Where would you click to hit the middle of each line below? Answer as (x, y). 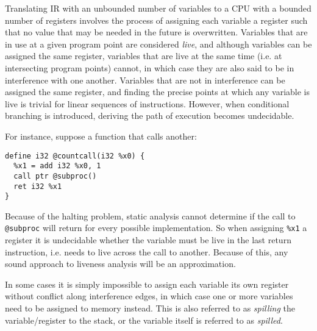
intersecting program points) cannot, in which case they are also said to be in (150, 67)
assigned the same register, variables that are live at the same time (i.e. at (144, 56)
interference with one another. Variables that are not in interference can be (145, 80)
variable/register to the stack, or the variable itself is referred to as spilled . (144, 320)
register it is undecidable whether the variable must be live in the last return (148, 240)
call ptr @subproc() (55, 176)
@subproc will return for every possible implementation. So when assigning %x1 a (156, 228)
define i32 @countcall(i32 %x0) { (75, 156)
